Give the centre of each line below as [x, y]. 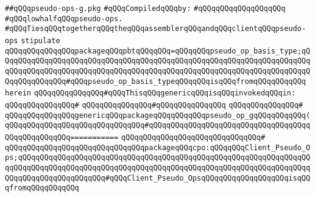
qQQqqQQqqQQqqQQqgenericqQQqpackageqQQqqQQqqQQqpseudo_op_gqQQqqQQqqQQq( [158, 115]
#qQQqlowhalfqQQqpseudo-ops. [64, 19]
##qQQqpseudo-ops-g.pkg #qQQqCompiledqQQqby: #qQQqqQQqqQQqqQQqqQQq [145, 9]
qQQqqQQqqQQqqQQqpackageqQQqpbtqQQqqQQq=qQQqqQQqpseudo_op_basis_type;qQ [158, 51]
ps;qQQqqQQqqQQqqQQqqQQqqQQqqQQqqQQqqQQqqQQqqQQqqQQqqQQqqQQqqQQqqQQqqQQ [158, 158]
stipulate [41, 40]
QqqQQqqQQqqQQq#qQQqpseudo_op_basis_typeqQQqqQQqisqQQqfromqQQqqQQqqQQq [155, 81]
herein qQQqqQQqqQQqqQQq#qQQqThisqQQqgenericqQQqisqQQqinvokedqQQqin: [150, 93]
